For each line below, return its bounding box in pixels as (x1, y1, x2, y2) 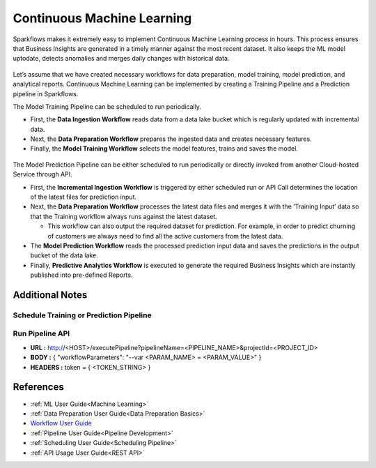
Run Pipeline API (13, 329, 70, 338)
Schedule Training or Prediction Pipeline (13, 310, 152, 320)
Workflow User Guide (30, 419, 92, 428)
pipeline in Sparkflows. (13, 89, 79, 98)
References (13, 381, 64, 393)
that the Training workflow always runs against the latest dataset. (30, 212, 217, 220)
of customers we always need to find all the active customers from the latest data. (47, 232, 283, 240)
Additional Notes (13, 289, 88, 301)
